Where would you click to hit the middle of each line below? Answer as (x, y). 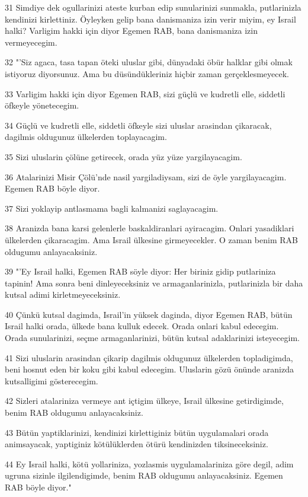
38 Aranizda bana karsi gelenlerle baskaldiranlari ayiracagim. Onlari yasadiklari (150, 228)
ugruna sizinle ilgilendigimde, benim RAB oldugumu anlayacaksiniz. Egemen (144, 475)
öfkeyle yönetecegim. (42, 105)
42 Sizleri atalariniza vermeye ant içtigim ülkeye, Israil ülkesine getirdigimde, (144, 401)
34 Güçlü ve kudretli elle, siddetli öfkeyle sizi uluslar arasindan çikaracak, (138, 125)
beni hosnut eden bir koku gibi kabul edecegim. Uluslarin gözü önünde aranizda (149, 369)
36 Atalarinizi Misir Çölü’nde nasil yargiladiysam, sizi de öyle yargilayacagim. (146, 176)
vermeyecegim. (31, 42)
